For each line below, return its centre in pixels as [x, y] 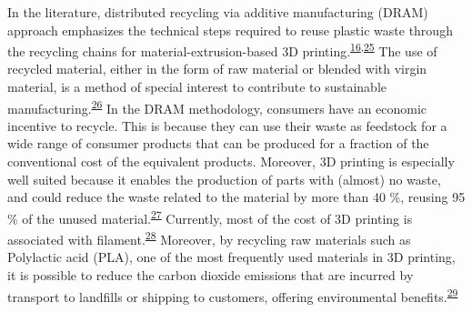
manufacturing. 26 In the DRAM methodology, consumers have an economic [217, 106]
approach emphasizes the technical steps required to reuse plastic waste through [230, 30]
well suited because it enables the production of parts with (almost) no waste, [224, 179]
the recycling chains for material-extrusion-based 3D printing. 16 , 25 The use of [222, 50]
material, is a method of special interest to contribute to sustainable [197, 87]
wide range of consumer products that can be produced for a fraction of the [218, 143]
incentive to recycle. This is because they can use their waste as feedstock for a [227, 125]
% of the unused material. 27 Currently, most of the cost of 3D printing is [210, 216]
